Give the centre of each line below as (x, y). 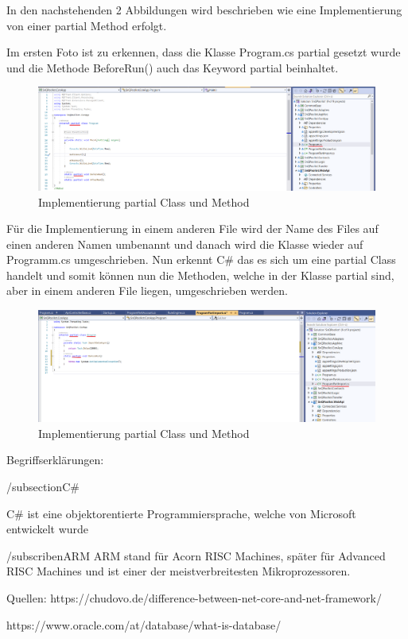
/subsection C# (43, 487)
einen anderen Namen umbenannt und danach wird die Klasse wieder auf (185, 244)
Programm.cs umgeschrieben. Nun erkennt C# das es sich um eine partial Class (201, 259)
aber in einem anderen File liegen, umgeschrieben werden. (147, 290)
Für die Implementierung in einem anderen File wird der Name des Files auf (192, 228)
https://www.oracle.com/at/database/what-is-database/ (144, 624)
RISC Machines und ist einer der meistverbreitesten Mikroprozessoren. (179, 571)
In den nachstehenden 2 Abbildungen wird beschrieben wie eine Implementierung (204, 10)
